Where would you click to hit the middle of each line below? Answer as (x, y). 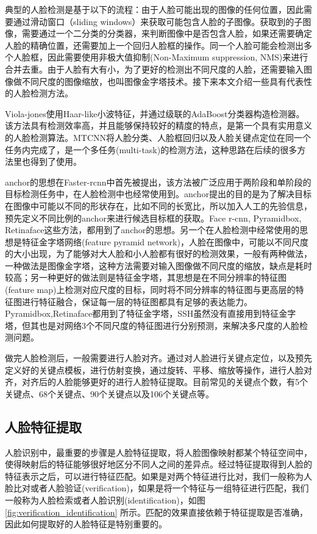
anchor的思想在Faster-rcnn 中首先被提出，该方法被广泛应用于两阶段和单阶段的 (158, 182)
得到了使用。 (56, 161)
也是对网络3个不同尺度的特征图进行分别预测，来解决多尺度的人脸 (169, 325)
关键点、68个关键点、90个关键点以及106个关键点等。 (109, 393)
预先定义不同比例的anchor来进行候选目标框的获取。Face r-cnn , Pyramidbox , (153, 218)
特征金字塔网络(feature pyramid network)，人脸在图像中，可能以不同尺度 (165, 241)
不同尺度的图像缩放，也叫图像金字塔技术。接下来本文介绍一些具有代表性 (167, 81)
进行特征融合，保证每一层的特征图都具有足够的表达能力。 (137, 301)
